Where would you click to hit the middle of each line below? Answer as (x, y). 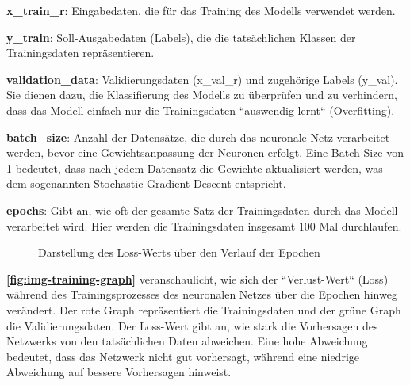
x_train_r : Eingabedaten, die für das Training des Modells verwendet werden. (201, 10)
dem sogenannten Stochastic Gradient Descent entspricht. (146, 183)
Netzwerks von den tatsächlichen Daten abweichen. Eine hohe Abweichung (187, 341)
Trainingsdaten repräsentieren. (80, 53)
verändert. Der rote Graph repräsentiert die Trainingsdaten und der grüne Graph (204, 309)
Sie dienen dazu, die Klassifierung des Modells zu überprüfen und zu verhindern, (202, 95)
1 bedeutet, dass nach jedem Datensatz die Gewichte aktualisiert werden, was (195, 168)
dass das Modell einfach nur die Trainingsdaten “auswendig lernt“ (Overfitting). (201, 110)
